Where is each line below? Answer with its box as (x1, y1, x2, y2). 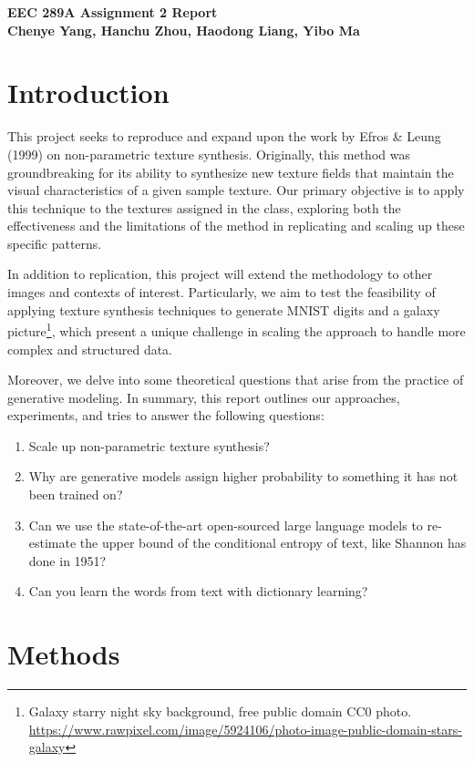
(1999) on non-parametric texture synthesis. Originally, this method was (7, 144, 410, 163)
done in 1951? (28, 551, 107, 570)
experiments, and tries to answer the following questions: (7, 406, 325, 425)
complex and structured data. (7, 339, 173, 358)
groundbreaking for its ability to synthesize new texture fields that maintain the (7, 162, 454, 181)
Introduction (7, 74, 170, 111)
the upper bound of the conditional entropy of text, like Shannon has (79, 533, 467, 552)
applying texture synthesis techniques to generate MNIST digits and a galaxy (7, 300, 440, 319)
